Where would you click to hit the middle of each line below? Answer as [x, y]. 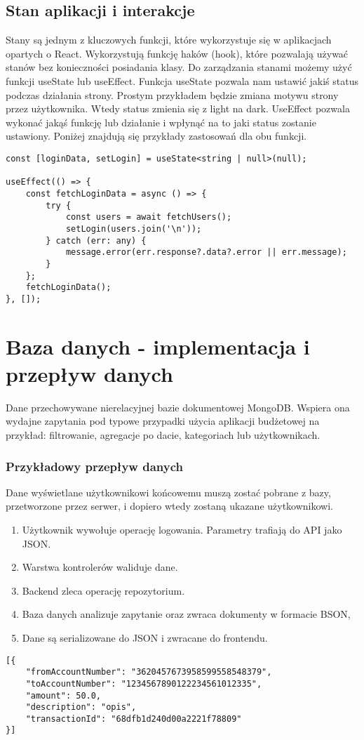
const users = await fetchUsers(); [149, 217]
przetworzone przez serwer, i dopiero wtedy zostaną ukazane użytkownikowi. [170, 506]
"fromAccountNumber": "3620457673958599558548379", [149, 672]
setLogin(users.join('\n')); [134, 229]
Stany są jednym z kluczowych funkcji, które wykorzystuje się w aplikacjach [169, 40]
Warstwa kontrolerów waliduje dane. [100, 567]
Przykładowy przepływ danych [94, 466]
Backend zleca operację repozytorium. [103, 590]
